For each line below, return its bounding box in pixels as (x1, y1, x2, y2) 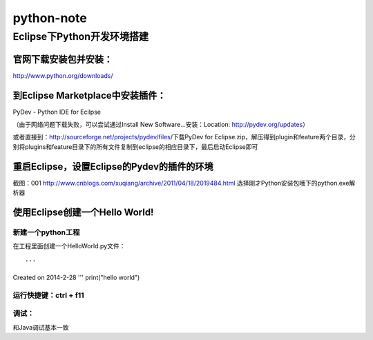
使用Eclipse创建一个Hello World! (12, 206, 154, 218)
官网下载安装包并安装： (12, 53, 113, 65)
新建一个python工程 (12, 228, 80, 237)
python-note (12, 10, 88, 26)
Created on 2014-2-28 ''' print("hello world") (12, 273, 140, 282)
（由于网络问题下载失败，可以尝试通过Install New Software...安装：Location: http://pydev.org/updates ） (12, 121, 309, 129)
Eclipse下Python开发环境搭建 (12, 30, 149, 43)
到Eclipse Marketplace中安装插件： (12, 90, 166, 101)
